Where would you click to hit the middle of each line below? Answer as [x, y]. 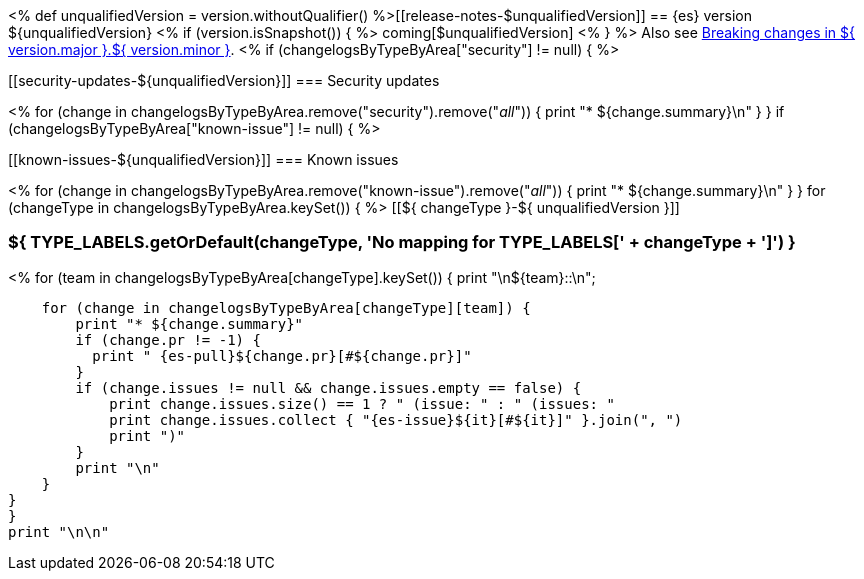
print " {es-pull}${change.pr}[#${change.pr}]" [282, 355]
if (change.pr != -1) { [168, 339]
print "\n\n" [59, 531]
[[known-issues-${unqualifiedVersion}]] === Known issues [203, 159]
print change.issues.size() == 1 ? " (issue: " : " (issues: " [362, 403]
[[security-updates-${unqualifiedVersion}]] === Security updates [224, 80]
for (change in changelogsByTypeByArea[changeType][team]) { [286, 307]
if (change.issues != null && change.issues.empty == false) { [328, 387]
